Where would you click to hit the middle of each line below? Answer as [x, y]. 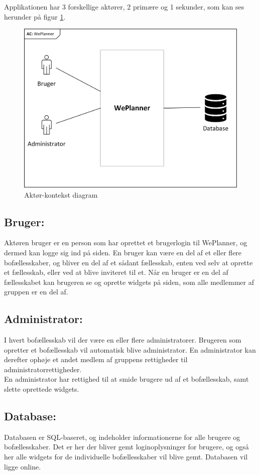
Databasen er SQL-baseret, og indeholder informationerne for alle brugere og [122, 437]
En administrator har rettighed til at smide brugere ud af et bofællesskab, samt [126, 379]
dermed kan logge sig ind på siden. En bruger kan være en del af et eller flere [123, 252]
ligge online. [23, 466]
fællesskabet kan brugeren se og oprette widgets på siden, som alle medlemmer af [129, 282]
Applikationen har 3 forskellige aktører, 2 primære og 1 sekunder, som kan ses [124, 7]
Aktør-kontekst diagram [61, 194]
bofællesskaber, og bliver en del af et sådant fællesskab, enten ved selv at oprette [128, 262]
